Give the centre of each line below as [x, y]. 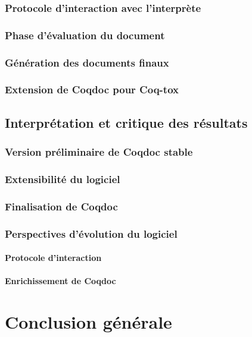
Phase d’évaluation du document [85, 35]
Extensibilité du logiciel [63, 179]
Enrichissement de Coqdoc [60, 281]
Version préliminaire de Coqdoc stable [99, 152]
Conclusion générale [88, 322]
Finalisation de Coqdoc [61, 206]
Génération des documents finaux [87, 62]
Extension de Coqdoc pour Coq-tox [92, 89]
